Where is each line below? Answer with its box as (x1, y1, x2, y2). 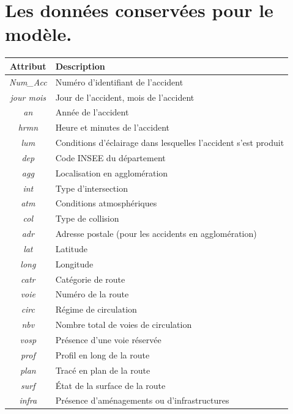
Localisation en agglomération (55, 166, 168, 179)
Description (55, 59, 105, 72)
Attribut (10, 59, 46, 72)
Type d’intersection (55, 181, 128, 194)
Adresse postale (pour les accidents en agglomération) (55, 227, 257, 240)
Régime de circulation (55, 303, 137, 316)
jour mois (10, 90, 46, 103)
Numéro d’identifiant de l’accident (55, 75, 184, 88)
